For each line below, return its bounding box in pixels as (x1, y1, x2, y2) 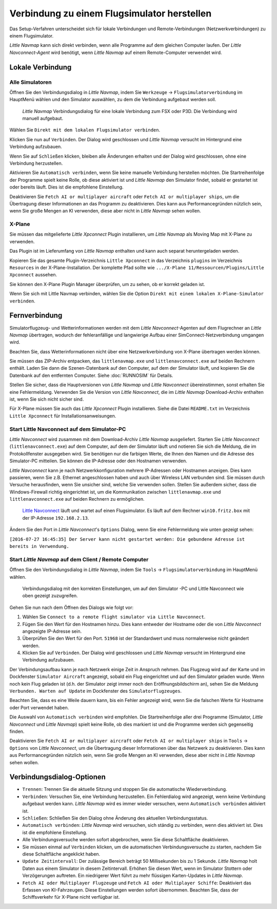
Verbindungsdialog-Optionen (9, 773, 106, 782)
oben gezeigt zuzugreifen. (22, 593, 78, 599)
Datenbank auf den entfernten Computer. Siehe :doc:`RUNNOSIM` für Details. (9, 372, 173, 378)
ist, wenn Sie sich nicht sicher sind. (9, 396, 84, 403)
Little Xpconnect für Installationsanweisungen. (9, 412, 116, 419)
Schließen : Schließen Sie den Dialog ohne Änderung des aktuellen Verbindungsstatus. (22, 815, 208, 821)
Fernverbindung (9, 311, 63, 320)
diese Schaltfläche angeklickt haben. (22, 850, 101, 857)
